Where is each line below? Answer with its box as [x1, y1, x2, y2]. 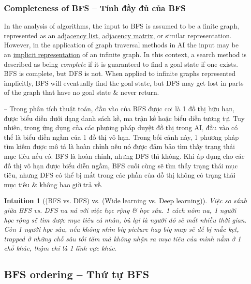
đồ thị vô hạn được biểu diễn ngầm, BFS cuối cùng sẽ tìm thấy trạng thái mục [4, 160, 238, 170]
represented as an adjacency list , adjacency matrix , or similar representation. [4, 30, 232, 40]
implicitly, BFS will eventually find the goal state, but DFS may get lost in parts [4, 77, 244, 88]
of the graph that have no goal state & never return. [4, 87, 159, 97]
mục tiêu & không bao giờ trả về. [4, 179, 103, 189]
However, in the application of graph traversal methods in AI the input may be [4, 40, 239, 50]
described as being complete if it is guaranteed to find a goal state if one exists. [4, 59, 238, 69]
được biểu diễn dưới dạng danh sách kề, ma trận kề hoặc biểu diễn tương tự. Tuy [4, 113, 245, 123]
